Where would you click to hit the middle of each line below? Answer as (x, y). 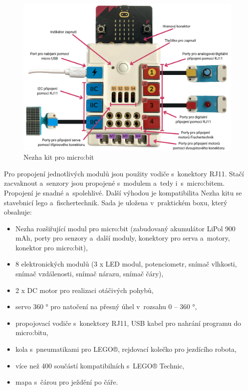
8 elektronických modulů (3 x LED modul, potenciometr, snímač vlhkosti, (126, 264)
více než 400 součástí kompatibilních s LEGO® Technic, (100, 365)
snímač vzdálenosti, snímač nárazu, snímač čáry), (89, 274)
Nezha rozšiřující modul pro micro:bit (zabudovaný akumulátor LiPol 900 (125, 228)
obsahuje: (18, 212)
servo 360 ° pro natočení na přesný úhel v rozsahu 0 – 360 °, (106, 306)
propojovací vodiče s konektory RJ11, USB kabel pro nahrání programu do (128, 323)
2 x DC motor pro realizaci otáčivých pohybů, (84, 290)
